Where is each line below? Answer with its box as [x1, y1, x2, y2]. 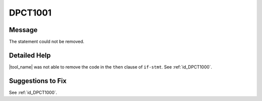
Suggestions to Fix [9, 77, 67, 85]
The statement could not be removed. [9, 39, 84, 45]
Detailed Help [9, 51, 51, 59]
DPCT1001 [9, 7, 52, 18]
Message [9, 26, 38, 34]
